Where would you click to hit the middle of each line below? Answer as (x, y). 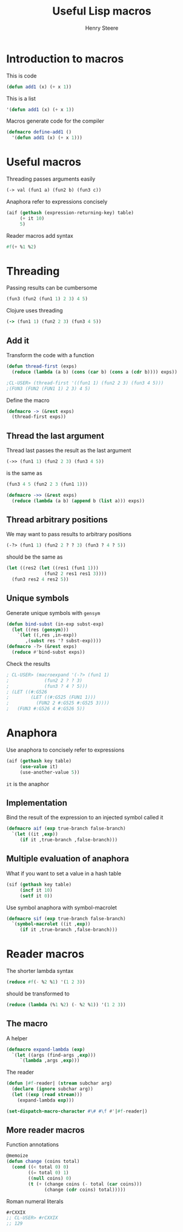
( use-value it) (39, 766)
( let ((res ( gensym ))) (40, 630)
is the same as (24, 473)
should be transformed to (38, 994)
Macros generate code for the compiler (55, 121)
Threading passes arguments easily (51, 179)
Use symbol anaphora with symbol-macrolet (62, 907)
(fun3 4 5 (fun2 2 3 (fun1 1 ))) (47, 484)
